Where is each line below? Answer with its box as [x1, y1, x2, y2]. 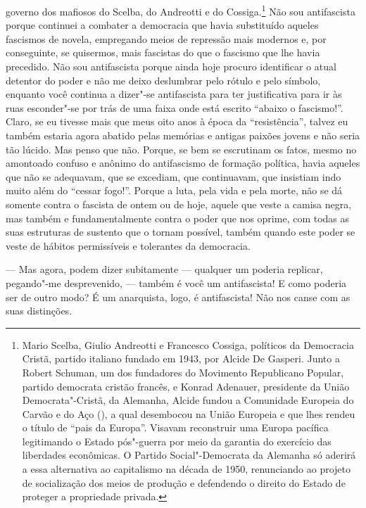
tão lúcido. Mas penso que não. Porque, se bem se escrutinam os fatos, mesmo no [6, 141, 357, 156]
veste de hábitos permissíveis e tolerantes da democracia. [6, 238, 251, 253]
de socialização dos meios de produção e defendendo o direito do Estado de [22, 475, 346, 490]
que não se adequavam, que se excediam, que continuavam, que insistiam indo [6, 169, 341, 184]
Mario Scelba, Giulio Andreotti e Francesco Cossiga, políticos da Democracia [22, 337, 354, 352]
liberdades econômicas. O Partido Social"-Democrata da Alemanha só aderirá [22, 447, 356, 462]
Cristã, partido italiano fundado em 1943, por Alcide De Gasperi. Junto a [22, 351, 340, 366]
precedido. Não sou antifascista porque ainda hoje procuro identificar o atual [6, 59, 336, 74]
